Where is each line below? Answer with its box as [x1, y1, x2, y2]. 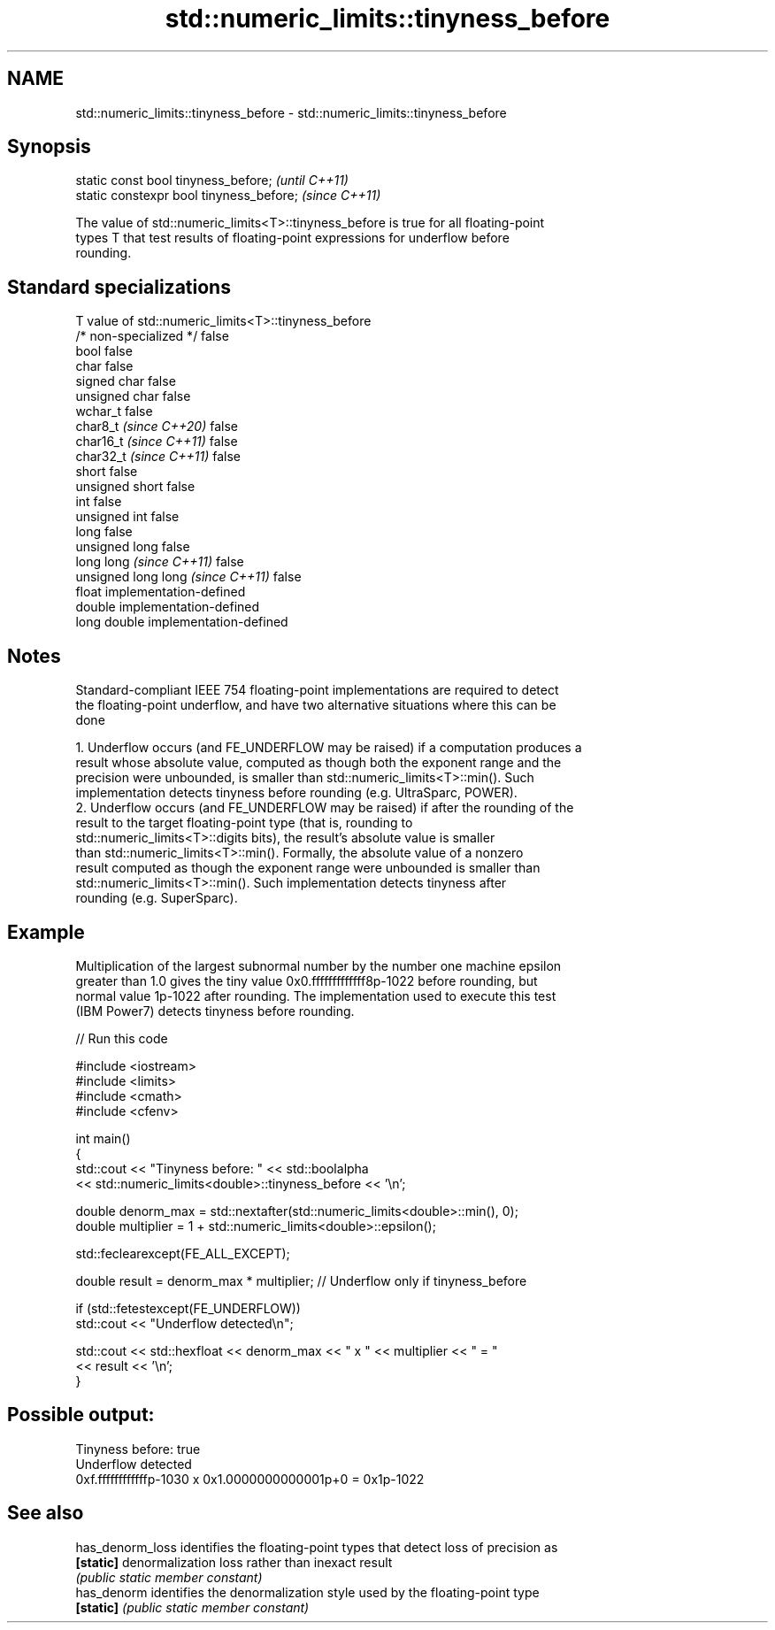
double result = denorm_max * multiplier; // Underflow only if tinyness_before [75, 1272, 527, 1288]
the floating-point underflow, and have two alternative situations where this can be [75, 697, 556, 713]
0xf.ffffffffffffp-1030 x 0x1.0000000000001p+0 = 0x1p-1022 [75, 1471, 425, 1487]
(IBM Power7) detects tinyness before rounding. [75, 1003, 355, 1019]
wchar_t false [75, 404, 153, 419]
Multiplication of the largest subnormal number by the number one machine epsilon [75, 957, 562, 973]
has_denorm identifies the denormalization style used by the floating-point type [75, 1584, 540, 1600]
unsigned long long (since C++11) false [75, 569, 302, 585]
